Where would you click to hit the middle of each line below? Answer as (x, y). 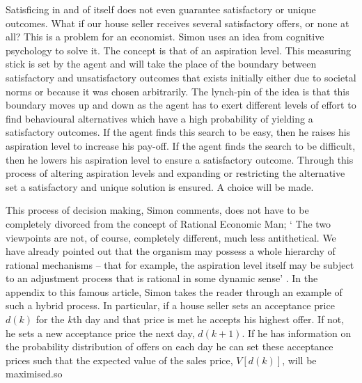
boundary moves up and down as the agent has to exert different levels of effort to (181, 105)
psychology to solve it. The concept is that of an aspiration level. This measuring (178, 50)
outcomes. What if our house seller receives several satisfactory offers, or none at (178, 23)
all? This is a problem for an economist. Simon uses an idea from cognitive (165, 37)
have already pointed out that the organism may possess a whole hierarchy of (171, 251)
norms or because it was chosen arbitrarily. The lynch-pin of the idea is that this (178, 91)
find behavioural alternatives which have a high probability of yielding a (159, 118)
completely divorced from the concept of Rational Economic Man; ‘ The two (168, 223)
